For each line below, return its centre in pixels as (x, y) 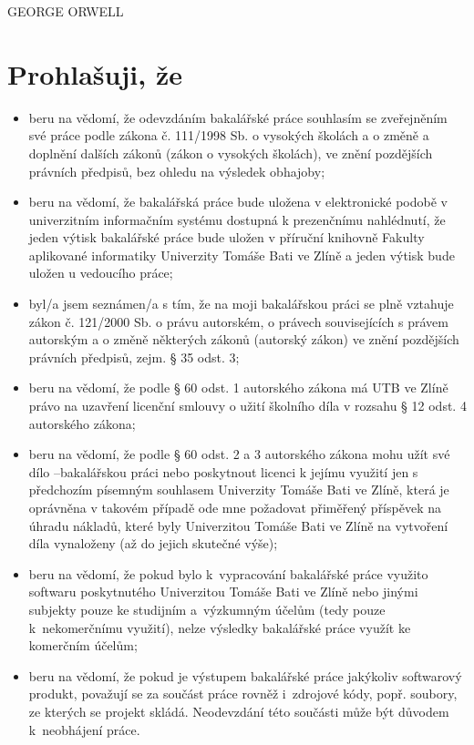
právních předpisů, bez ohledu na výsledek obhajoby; (177, 171)
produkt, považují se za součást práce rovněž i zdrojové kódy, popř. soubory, (243, 694)
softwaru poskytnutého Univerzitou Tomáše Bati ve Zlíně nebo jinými (223, 592)
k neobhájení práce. (84, 729)
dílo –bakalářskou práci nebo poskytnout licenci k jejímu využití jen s (223, 471)
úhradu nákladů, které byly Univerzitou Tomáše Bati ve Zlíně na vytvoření (238, 525)
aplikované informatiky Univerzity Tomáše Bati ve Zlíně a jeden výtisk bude (242, 255)
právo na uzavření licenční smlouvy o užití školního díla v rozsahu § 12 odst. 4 (247, 406)
